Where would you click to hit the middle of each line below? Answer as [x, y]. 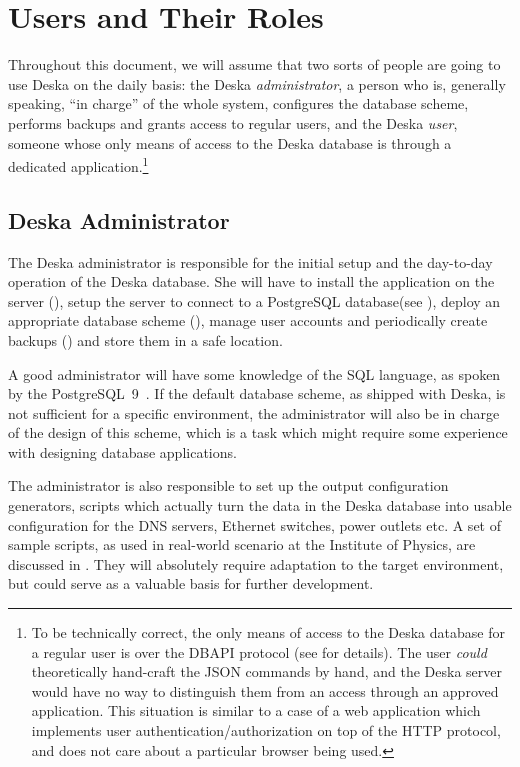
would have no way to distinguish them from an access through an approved [265, 690]
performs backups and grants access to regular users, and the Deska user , [233, 122]
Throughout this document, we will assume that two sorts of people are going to [254, 64]
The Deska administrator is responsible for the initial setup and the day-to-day [250, 261]
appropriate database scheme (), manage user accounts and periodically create [248, 320]
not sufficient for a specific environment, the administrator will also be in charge [254, 412]
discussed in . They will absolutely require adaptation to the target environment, [256, 563]
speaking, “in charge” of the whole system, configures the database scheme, [238, 103]
